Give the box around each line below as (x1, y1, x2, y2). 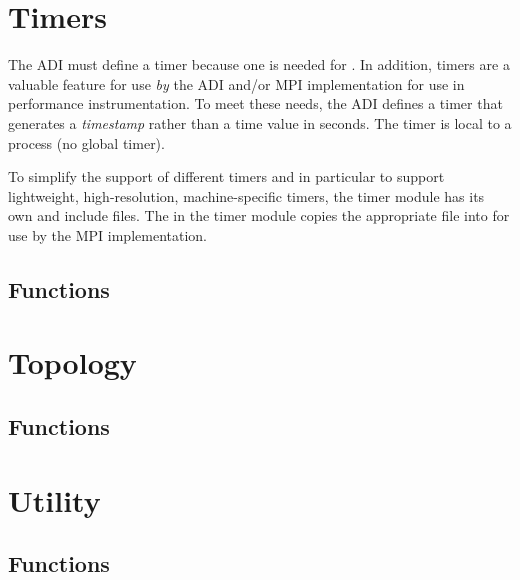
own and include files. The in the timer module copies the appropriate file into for (8, 205, 510, 226)
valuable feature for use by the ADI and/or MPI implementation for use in (8, 73, 465, 94)
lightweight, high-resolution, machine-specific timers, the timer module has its (8, 185, 485, 206)
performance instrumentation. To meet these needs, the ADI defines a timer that (8, 93, 503, 114)
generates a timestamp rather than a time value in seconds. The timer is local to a (8, 112, 512, 133)
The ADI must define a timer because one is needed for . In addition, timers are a (8, 54, 510, 75)
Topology (8, 342, 137, 383)
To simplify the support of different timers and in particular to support (8, 166, 445, 187)
